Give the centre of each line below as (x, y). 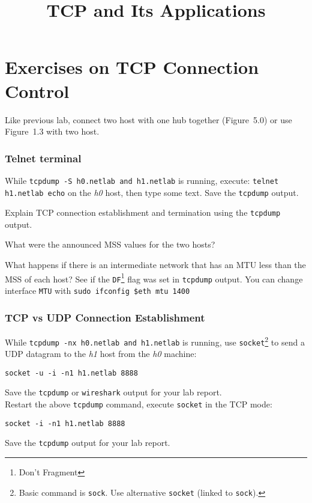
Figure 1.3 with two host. (52, 131)
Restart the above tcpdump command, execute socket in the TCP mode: (139, 404)
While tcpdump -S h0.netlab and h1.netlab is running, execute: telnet (142, 180)
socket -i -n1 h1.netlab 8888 (65, 423)
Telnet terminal (43, 158)
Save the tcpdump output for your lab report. (88, 443)
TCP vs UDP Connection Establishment (105, 317)
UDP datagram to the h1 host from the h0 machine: (101, 354)
